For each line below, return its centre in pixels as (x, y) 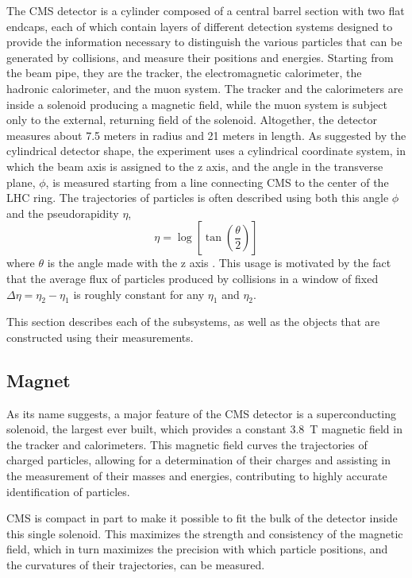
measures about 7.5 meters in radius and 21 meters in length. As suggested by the (206, 135)
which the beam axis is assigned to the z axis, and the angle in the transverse (195, 166)
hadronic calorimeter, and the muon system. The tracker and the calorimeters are (205, 88)
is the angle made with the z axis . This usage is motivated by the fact (219, 263)
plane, (21, 182)
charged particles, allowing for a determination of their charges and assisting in (199, 460)
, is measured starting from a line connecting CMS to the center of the (217, 182)
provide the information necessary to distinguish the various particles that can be (204, 42)
